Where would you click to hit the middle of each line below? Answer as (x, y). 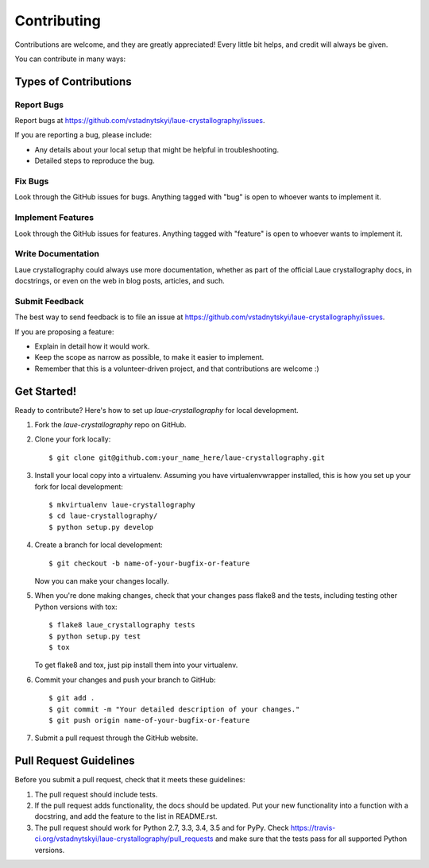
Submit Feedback (49, 301)
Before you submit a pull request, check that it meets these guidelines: (130, 780)
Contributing (58, 21)
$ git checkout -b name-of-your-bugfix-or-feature (149, 563)
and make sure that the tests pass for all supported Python (311, 839)
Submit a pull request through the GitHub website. (116, 738)
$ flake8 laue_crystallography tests (122, 625)
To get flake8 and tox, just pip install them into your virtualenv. (136, 665)
